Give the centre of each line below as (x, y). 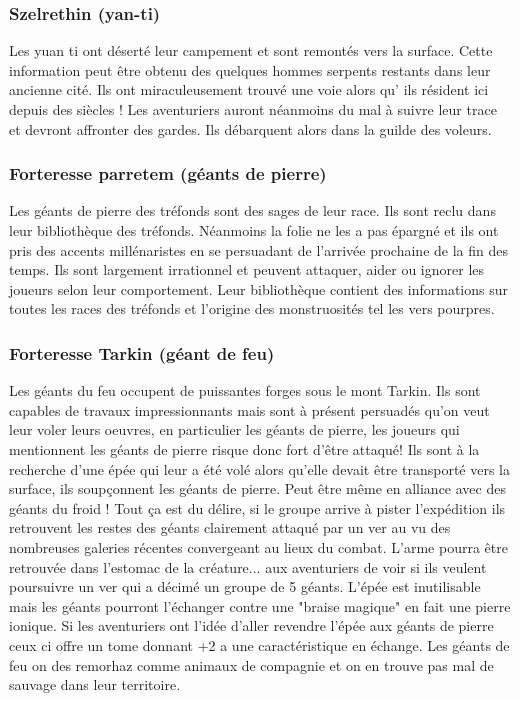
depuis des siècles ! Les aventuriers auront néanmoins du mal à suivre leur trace (253, 109)
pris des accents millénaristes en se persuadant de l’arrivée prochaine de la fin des (258, 249)
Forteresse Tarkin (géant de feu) (142, 352)
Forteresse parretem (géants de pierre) (168, 173)
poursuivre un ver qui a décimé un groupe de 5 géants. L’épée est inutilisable (245, 586)
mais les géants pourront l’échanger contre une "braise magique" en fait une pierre (260, 605)
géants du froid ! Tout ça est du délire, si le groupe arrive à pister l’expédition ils (257, 507)
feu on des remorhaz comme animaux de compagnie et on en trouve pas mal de (251, 664)
